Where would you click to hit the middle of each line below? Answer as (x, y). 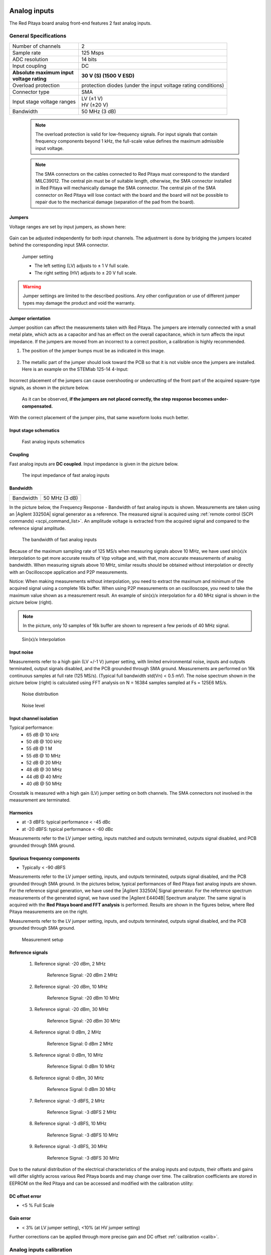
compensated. (37, 406)
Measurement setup (43, 939)
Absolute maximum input (43, 72)
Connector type (31, 92)
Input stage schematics (34, 430)
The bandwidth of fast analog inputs (59, 540)
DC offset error (25, 1196)
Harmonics (21, 813)
